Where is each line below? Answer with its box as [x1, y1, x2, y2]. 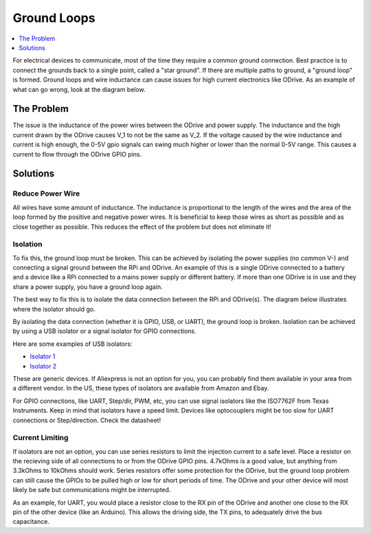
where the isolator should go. [12, 305, 95, 313]
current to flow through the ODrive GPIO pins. [12, 150, 142, 158]
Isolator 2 [30, 362, 57, 370]
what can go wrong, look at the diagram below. [12, 85, 146, 93]
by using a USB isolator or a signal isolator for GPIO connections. [12, 327, 196, 336]
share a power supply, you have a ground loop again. [12, 282, 163, 291]
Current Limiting [12, 433, 69, 443]
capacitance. [12, 518, 49, 526]
